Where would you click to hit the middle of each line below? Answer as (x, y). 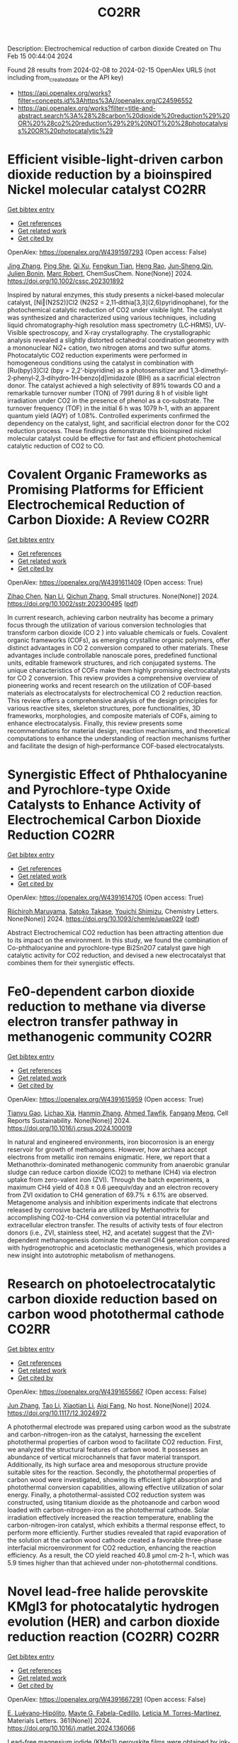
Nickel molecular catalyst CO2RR (107, 190)
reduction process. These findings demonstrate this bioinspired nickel (109, 430)
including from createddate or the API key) (66, 78)
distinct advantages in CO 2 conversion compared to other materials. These (118, 647)
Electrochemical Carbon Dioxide (104, 820)
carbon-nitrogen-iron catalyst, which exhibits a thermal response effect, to (116, 1525)
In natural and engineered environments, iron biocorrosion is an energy (111, 1141)
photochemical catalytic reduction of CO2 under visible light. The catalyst (115, 309)
